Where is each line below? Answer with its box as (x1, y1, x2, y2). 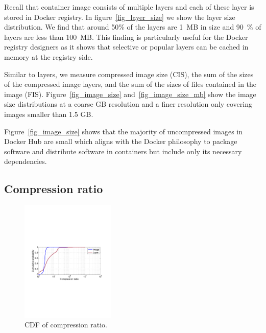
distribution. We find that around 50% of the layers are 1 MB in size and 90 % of (4, 21, 261, 32)
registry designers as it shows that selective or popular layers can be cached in (4, 41, 249, 52)
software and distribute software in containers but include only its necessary (4, 146, 242, 156)
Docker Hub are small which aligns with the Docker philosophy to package (4, 136, 237, 147)
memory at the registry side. (4, 51, 93, 62)
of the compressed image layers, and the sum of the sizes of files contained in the (4, 79, 257, 89)
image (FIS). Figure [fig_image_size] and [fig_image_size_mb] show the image (4, 88, 256, 99)
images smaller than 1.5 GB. (4, 108, 93, 119)
